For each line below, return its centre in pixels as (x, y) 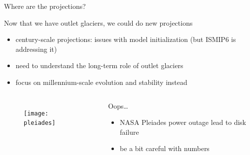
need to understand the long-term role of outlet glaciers (99, 65)
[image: (36, 113)
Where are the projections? (45, 6)
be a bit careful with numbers (165, 148)
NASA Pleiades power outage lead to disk (183, 122)
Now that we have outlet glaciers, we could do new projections (98, 22)
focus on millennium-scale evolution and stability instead (101, 82)
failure (129, 132)
